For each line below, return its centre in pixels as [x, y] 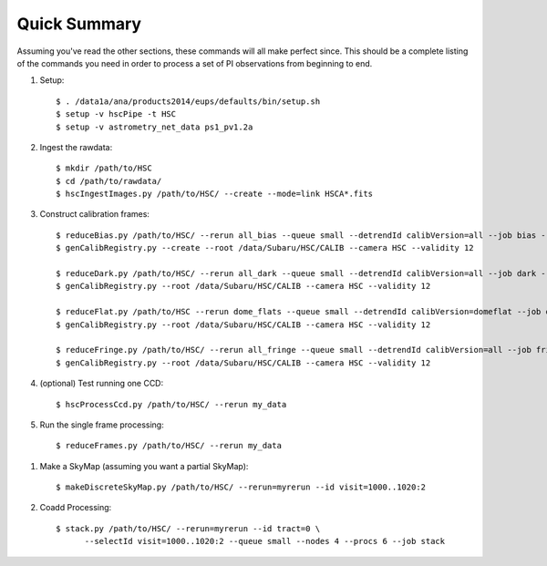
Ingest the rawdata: [76, 147]
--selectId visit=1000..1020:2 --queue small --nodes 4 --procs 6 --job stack [265, 541]
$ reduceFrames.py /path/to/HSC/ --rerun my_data [169, 446]
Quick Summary [79, 24]
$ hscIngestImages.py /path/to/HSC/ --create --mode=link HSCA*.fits [215, 194]
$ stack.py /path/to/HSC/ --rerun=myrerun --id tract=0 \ [188, 528]
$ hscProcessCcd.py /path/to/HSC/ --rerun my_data [171, 404]
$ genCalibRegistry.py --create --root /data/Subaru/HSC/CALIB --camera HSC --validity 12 [265, 248]
